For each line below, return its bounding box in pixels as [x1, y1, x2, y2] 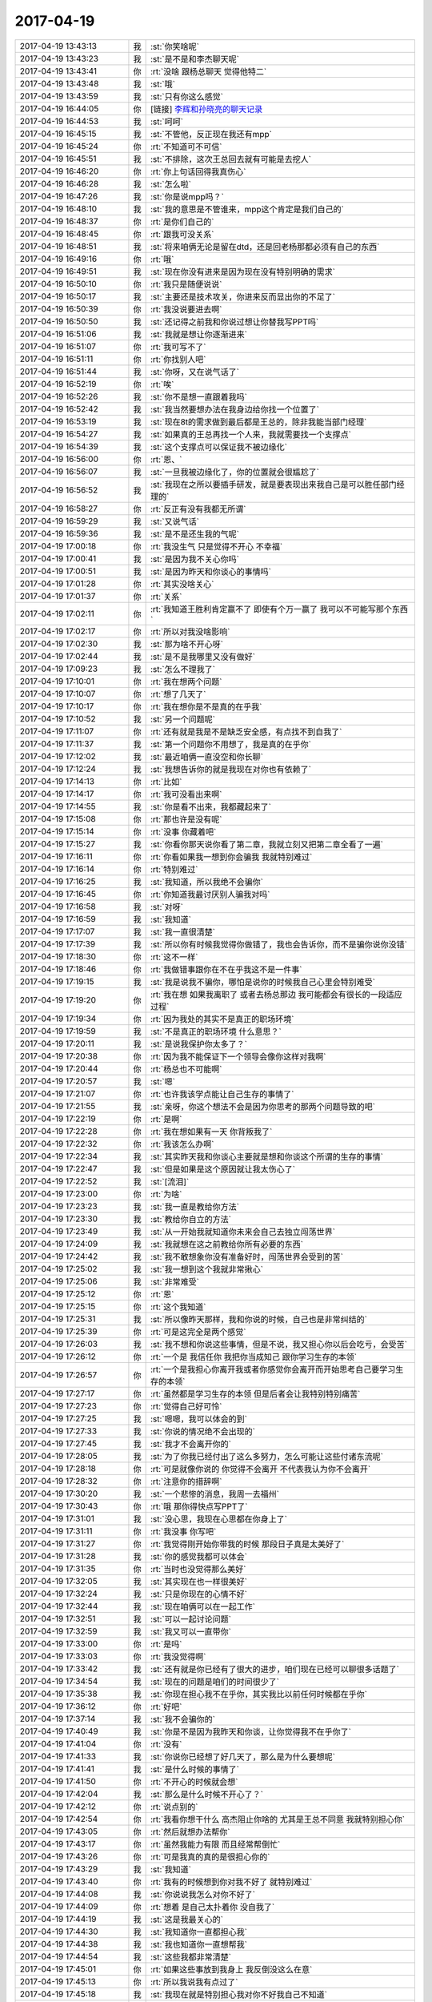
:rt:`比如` [150, 776, 182, 787]
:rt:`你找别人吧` [150, 353, 206, 364]
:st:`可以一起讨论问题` [150, 1614, 232, 1625]
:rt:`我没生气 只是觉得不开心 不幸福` [150, 541, 283, 552]
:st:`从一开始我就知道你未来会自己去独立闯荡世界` [150, 1226, 336, 1237]
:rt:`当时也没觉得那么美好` [150, 1563, 246, 1574]
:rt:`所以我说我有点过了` [150, 1976, 238, 1988]
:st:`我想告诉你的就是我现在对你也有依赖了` [150, 763, 312, 774]
